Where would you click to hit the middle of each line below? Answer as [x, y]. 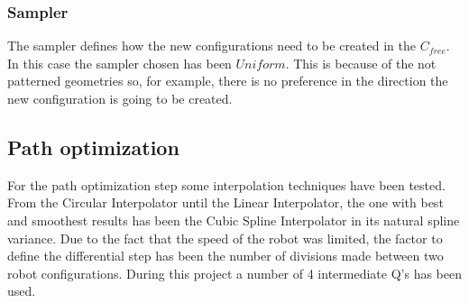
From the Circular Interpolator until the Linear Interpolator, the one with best [225, 202]
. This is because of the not [361, 63]
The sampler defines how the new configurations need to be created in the [212, 46]
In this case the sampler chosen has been [120, 63]
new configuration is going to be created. [120, 98]
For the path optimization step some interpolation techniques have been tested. [226, 184]
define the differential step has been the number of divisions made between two [225, 256]
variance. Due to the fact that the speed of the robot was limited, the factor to [225, 238]
